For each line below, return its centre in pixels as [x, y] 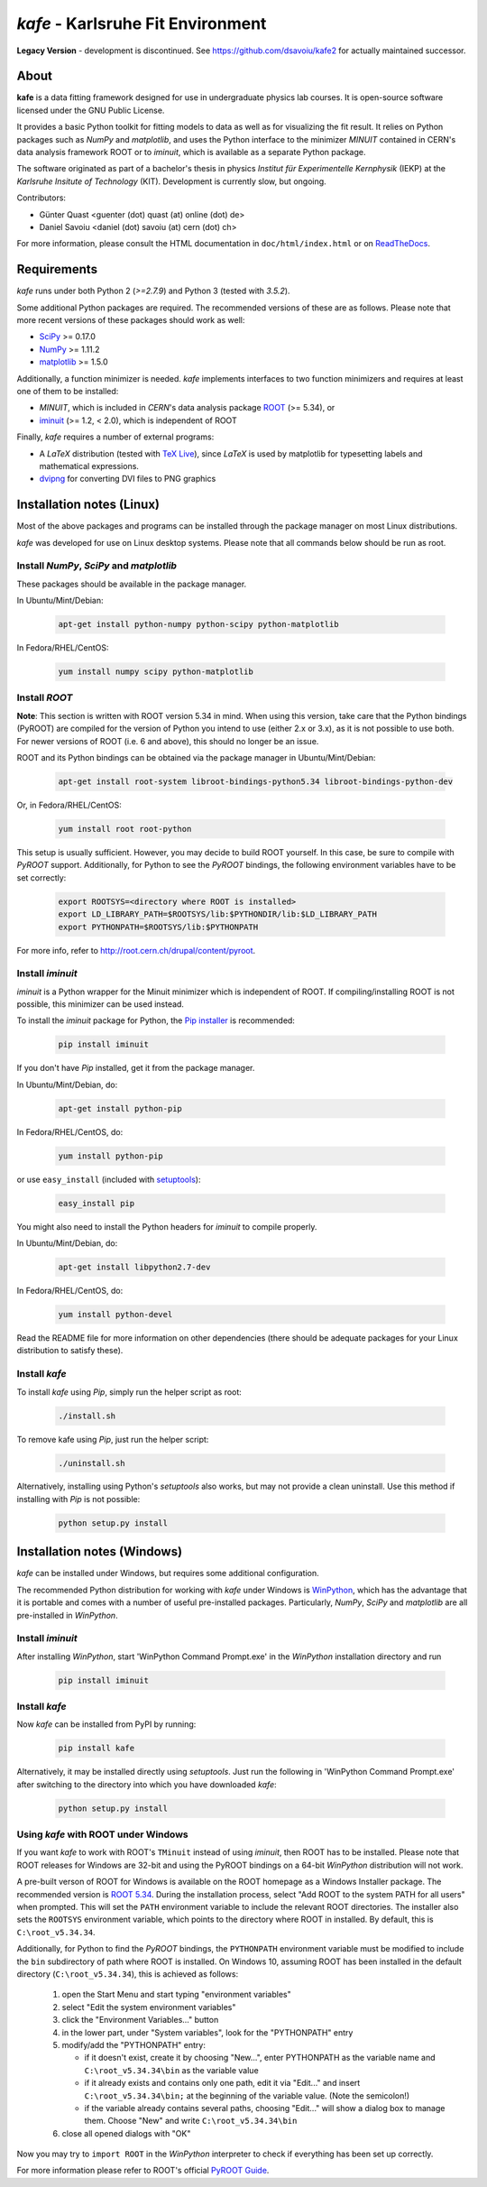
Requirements [57, 269]
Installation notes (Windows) [100, 1552]
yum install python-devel [115, 1315]
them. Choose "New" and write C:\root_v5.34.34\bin [191, 2121]
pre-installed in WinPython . [67, 1615]
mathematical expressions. [89, 466]
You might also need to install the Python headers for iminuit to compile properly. [167, 1226]
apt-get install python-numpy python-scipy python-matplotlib [198, 624]
